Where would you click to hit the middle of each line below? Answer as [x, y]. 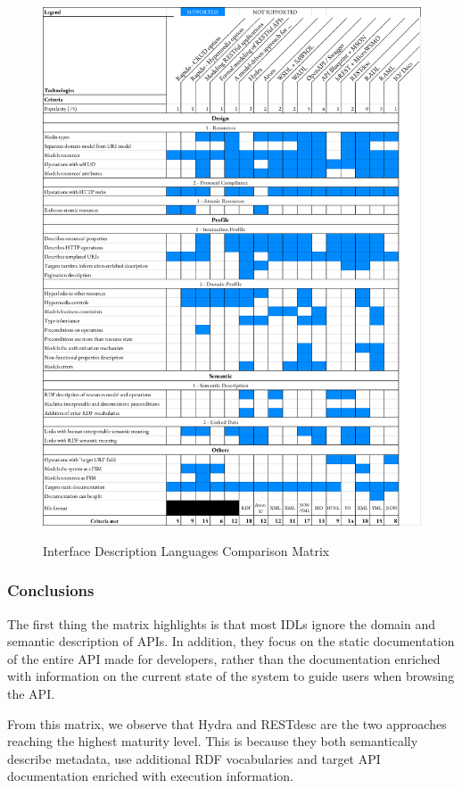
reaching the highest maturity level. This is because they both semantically [213, 741]
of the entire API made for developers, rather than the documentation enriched [224, 658]
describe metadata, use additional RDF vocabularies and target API [194, 758]
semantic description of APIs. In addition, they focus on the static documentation [231, 641]
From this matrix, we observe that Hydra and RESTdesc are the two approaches [227, 723]
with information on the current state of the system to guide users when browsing [231, 676]
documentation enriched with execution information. [150, 776]
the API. [31, 693]
